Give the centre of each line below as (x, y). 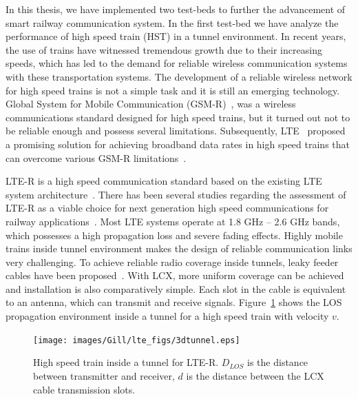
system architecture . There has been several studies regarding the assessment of (176, 194)
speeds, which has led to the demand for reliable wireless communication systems (177, 63)
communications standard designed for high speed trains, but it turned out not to (178, 117)
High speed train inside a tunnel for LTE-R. (126, 362)
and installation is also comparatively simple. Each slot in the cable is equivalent (176, 288)
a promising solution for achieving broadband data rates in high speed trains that (178, 144)
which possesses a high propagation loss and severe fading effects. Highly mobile (174, 235)
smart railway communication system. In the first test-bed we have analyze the (172, 22)
